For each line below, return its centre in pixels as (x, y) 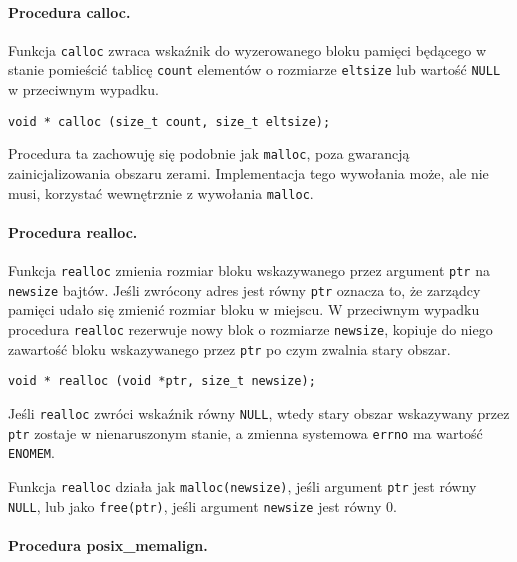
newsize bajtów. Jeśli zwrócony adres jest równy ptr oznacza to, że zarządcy (244, 289)
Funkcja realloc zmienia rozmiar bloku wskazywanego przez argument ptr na (249, 270)
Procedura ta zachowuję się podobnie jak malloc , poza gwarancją (209, 153)
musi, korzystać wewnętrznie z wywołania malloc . (161, 192)
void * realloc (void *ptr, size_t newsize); (162, 381)
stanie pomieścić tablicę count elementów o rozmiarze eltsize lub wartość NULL (254, 69)
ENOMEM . (31, 452)
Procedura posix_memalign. (108, 544)
